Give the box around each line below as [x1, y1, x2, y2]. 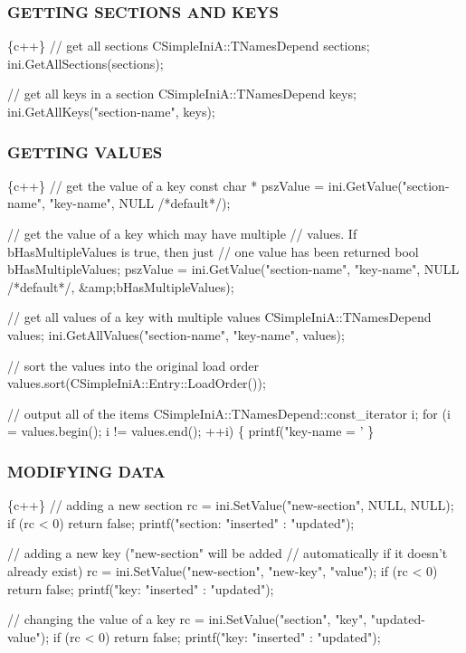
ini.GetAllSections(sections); [7, 53, 164, 72]
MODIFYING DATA [7, 459, 166, 482]
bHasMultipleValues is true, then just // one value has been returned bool [7, 241, 419, 260]
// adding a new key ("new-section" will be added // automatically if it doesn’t [7, 544, 448, 563]
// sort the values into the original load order [7, 355, 259, 374]
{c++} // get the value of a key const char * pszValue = [7, 175, 325, 194]
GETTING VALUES [7, 140, 163, 163]
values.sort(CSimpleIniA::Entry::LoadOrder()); [7, 374, 266, 393]
